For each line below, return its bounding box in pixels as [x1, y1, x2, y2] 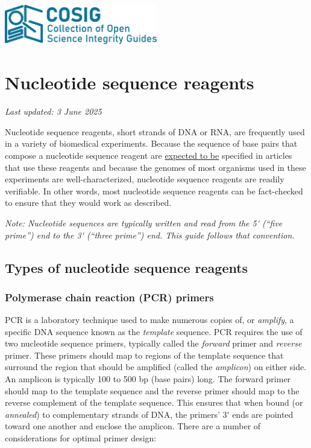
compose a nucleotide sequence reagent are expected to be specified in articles [5, 149, 292, 161]
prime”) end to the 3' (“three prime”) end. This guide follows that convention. [5, 228, 295, 241]
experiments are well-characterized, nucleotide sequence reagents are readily [5, 173, 284, 185]
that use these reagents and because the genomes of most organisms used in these [5, 161, 306, 173]
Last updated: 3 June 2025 [5, 105, 102, 118]
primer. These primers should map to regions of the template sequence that [5, 348, 284, 361]
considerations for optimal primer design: [5, 432, 157, 444]
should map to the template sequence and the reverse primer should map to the [5, 384, 300, 397]
